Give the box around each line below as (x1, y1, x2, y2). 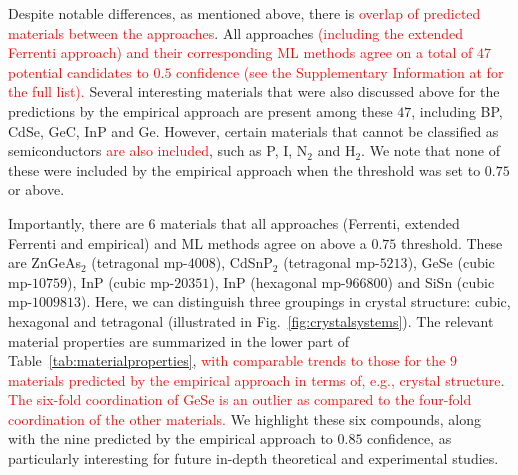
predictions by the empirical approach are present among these (8, 100, 393, 121)
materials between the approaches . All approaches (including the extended (8, 22, 463, 43)
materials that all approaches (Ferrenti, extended (160, 212, 460, 233)
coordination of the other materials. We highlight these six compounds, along (8, 408, 481, 429)
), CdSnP (215, 252, 273, 273)
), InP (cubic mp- (67, 271, 175, 292)
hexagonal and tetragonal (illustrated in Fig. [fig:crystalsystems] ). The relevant (8, 310, 494, 331)
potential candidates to (8, 61, 149, 82)
